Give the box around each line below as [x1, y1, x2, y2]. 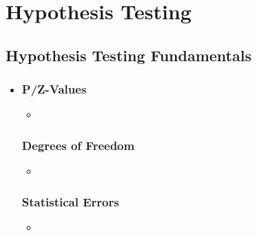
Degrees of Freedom [21, 136, 135, 153]
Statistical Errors [21, 193, 119, 210]
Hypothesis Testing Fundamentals [6, 44, 251, 65]
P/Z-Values [21, 81, 87, 98]
